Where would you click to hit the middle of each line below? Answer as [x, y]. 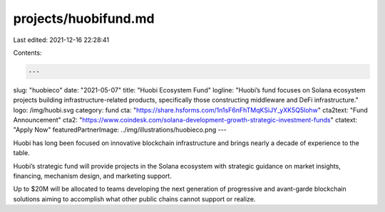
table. [21, 153]
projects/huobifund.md [84, 18]
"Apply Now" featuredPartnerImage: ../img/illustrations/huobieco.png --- [120, 130]
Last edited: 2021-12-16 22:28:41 [61, 40]
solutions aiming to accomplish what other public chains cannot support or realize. [134, 198]
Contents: [27, 53]
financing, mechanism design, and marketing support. [93, 176]
